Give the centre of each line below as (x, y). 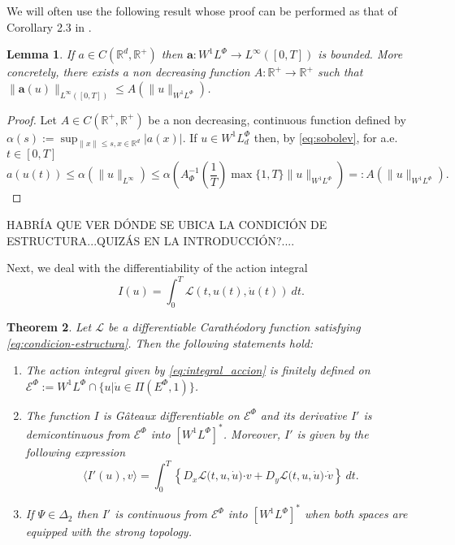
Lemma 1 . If (41, 54)
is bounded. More (360, 54)
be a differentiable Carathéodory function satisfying (234, 327)
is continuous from (161, 514)
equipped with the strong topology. (108, 532)
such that (340, 72)
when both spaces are (356, 514)
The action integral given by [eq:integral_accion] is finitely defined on (198, 370)
